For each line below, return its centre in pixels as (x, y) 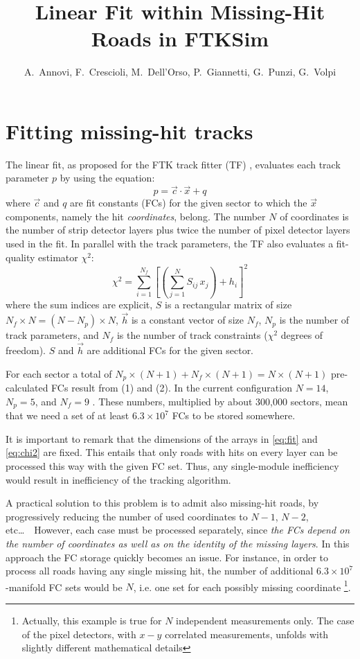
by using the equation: (107, 178)
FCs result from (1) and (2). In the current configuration (172, 388)
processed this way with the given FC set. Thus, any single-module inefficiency (172, 465)
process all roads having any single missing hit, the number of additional (160, 571)
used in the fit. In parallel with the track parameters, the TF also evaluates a (170, 244)
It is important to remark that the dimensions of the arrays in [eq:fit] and (162, 438)
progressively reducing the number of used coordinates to (127, 516)
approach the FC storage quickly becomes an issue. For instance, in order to (167, 557)
